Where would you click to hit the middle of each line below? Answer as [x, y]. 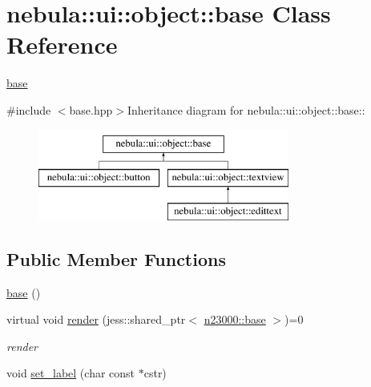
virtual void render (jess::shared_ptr [96, 319]
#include [29, 109]
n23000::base [235, 319]
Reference [62, 44]
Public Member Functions [116, 258]
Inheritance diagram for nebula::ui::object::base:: [246, 109]
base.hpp [91, 109]
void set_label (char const [71, 373]
